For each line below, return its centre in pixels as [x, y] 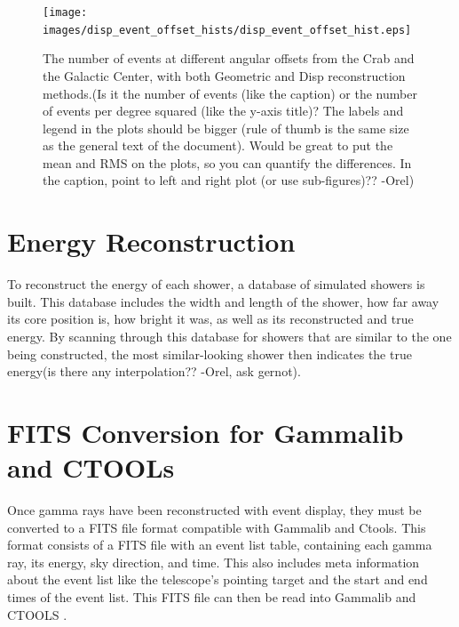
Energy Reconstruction [151, 241]
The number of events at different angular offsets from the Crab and [229, 58]
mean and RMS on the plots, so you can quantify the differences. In [227, 162]
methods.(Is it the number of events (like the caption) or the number [230, 93]
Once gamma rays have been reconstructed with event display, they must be [214, 510]
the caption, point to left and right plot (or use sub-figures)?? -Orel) [229, 180]
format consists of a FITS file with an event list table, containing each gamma [220, 545]
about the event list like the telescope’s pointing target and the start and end [218, 579]
